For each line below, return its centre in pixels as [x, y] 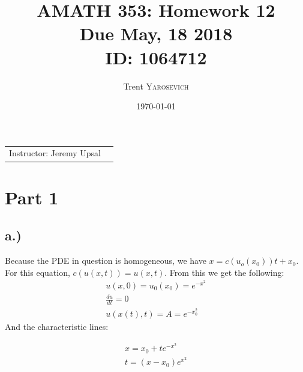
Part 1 [32, 197]
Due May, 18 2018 [156, 33]
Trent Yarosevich [156, 86]
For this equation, [37, 272]
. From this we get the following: [224, 272]
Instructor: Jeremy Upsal [55, 153]
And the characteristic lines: [57, 326]
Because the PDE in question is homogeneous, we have [106, 261]
